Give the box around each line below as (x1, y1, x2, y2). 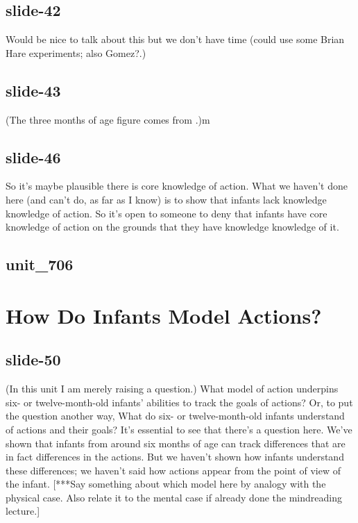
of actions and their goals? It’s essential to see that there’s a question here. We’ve (6, 422, 352, 436)
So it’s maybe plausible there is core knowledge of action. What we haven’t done (6, 179, 348, 193)
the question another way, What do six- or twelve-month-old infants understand (6, 408, 345, 423)
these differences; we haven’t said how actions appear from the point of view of (6, 463, 341, 477)
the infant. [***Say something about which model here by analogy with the (6, 476, 326, 491)
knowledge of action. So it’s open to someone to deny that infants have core (6, 206, 327, 220)
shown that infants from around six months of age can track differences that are (6, 435, 346, 450)
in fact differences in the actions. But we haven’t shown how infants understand (6, 449, 344, 464)
